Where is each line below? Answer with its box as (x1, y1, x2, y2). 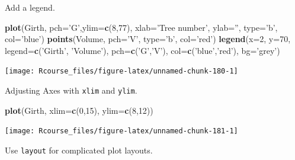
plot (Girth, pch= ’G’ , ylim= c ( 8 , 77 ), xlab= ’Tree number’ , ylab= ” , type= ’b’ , (5, 21, 278, 33)
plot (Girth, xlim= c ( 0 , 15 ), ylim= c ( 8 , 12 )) (5, 104, 153, 116)
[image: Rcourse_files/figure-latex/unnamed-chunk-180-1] (5, 67, 238, 76)
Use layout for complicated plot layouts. (5, 143, 153, 156)
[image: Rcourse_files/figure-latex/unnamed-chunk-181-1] (5, 127, 238, 136)
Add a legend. (5, 1, 55, 13)
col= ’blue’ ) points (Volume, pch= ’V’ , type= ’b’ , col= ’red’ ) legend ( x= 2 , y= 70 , (5, 33, 291, 45)
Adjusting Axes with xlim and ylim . (5, 84, 137, 97)
